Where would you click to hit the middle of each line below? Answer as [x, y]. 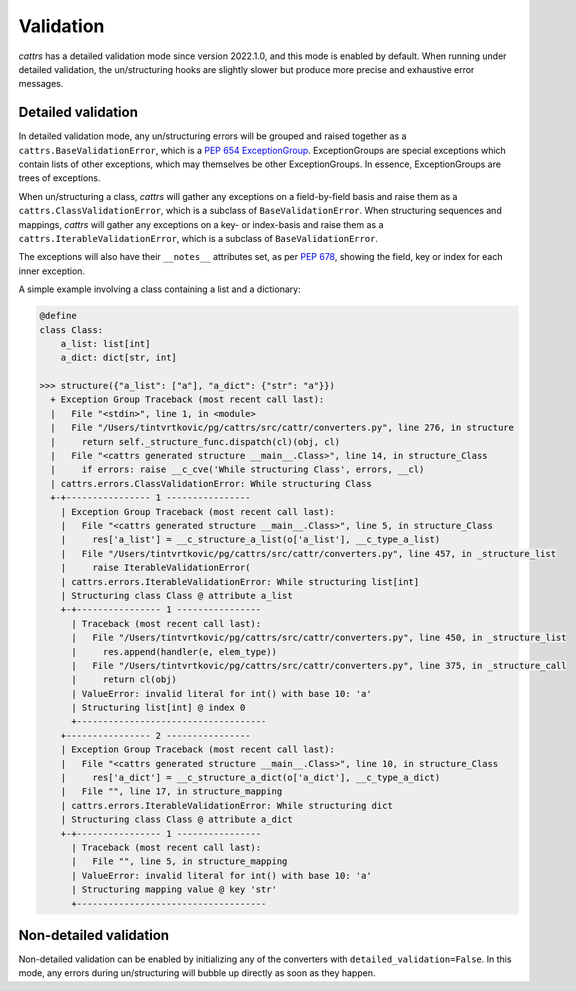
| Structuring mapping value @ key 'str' [174, 889]
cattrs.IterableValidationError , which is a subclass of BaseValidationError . [198, 238]
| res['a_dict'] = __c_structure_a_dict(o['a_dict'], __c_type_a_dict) [250, 778]
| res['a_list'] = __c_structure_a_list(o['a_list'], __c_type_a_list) [250, 539]
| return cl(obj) [124, 679]
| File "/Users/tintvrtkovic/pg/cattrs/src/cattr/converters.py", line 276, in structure [282, 428]
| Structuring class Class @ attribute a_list [177, 595]
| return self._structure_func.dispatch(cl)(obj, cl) [195, 441]
